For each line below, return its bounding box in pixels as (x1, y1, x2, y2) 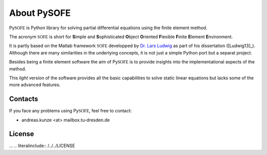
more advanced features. (9, 82, 61, 88)
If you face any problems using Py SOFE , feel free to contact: (9, 108, 132, 114)
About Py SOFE (9, 7, 71, 18)
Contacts (9, 95, 39, 103)
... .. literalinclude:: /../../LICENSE (9, 143, 75, 149)
